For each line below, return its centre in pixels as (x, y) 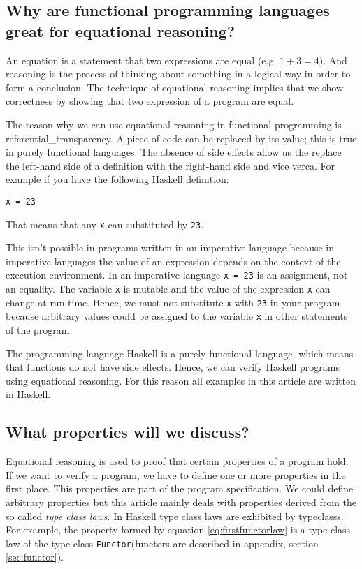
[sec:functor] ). (35, 557)
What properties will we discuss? (128, 432)
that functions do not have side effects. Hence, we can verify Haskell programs (173, 367)
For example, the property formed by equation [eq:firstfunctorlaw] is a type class (178, 530)
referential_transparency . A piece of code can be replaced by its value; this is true (181, 138)
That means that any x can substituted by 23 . (105, 224)
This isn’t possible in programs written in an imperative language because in (170, 247)
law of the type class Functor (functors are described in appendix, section (162, 543)
